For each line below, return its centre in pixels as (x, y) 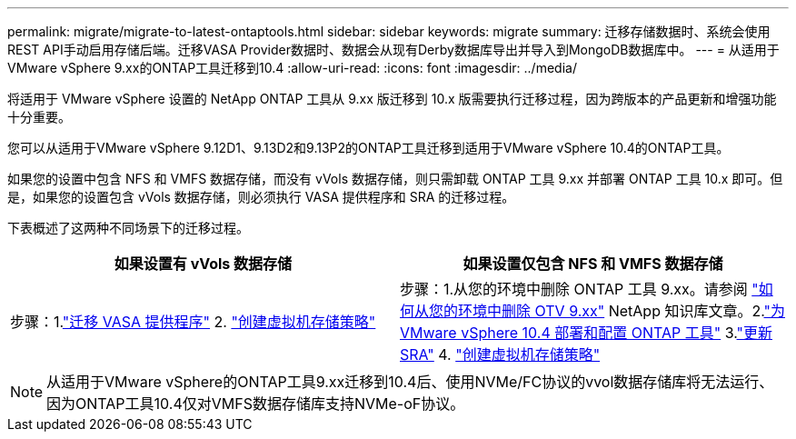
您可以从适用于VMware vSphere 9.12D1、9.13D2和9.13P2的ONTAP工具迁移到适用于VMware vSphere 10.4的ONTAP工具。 (368, 148)
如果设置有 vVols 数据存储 (203, 264)
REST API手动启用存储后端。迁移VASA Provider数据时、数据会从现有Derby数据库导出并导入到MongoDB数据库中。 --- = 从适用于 (393, 50)
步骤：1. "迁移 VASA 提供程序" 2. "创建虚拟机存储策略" (193, 322)
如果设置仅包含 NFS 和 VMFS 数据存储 (593, 264)
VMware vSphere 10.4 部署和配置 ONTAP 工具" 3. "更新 (586, 333)
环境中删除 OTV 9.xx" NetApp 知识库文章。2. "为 (622, 311)
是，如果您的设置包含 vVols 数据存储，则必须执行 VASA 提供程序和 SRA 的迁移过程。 (261, 197)
